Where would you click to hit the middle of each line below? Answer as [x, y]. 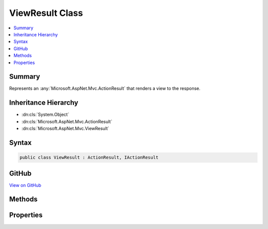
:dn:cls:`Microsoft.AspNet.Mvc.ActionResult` [67, 121]
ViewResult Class [46, 13]
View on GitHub [25, 185]
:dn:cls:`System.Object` [45, 115]
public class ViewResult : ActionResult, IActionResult [89, 157]
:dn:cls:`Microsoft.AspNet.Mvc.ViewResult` [65, 129]
